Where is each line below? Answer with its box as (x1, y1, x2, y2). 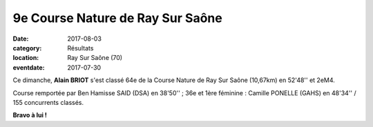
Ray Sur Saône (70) (67, 54, 123, 62)
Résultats (67, 43, 94, 52)
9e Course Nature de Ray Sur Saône (12, 10, 222, 26)
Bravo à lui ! (12, 111, 48, 119)
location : (12, 54, 39, 62)
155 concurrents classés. (12, 98, 84, 106)
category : (12, 43, 42, 52)
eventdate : (12, 63, 45, 72)
